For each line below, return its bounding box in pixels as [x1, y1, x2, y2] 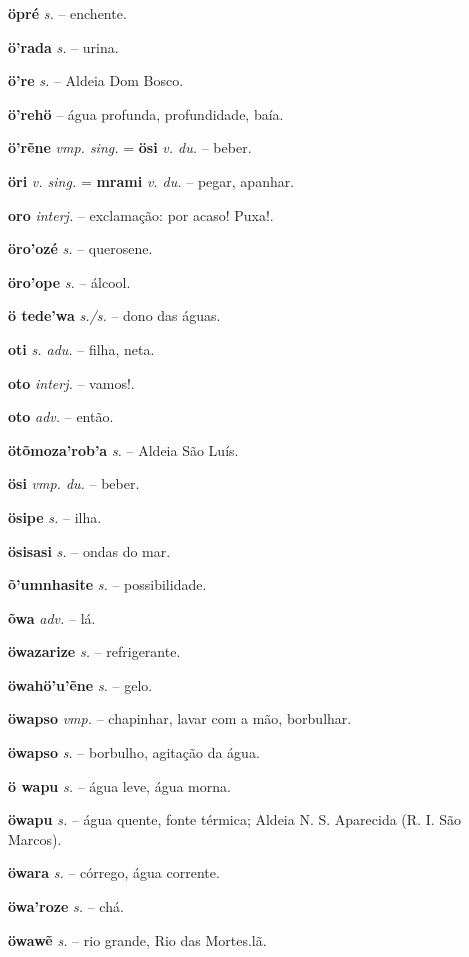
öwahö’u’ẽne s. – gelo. [8, 674, 153, 695]
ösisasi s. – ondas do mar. [8, 540, 171, 561]
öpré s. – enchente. [8, 3, 127, 23]
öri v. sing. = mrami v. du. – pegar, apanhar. [8, 170, 295, 191]
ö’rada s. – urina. [8, 36, 119, 57]
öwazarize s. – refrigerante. [8, 641, 181, 662]
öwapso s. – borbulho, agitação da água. [8, 742, 260, 763]
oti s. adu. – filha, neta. [8, 338, 155, 359]
